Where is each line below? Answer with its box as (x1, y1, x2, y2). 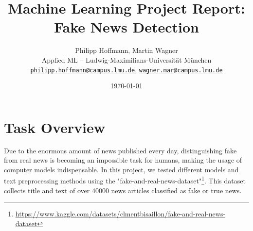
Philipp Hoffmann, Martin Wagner (75, 45, 178, 55)
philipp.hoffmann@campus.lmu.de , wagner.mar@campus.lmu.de (30, 64, 223, 74)
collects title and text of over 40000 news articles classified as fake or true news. (4, 185, 242, 195)
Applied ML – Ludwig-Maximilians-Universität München (41, 54, 212, 65)
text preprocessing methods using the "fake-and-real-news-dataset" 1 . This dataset (4, 174, 246, 186)
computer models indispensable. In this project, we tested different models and (4, 164, 239, 174)
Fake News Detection (54, 17, 199, 37)
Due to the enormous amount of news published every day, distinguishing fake (4, 145, 237, 155)
